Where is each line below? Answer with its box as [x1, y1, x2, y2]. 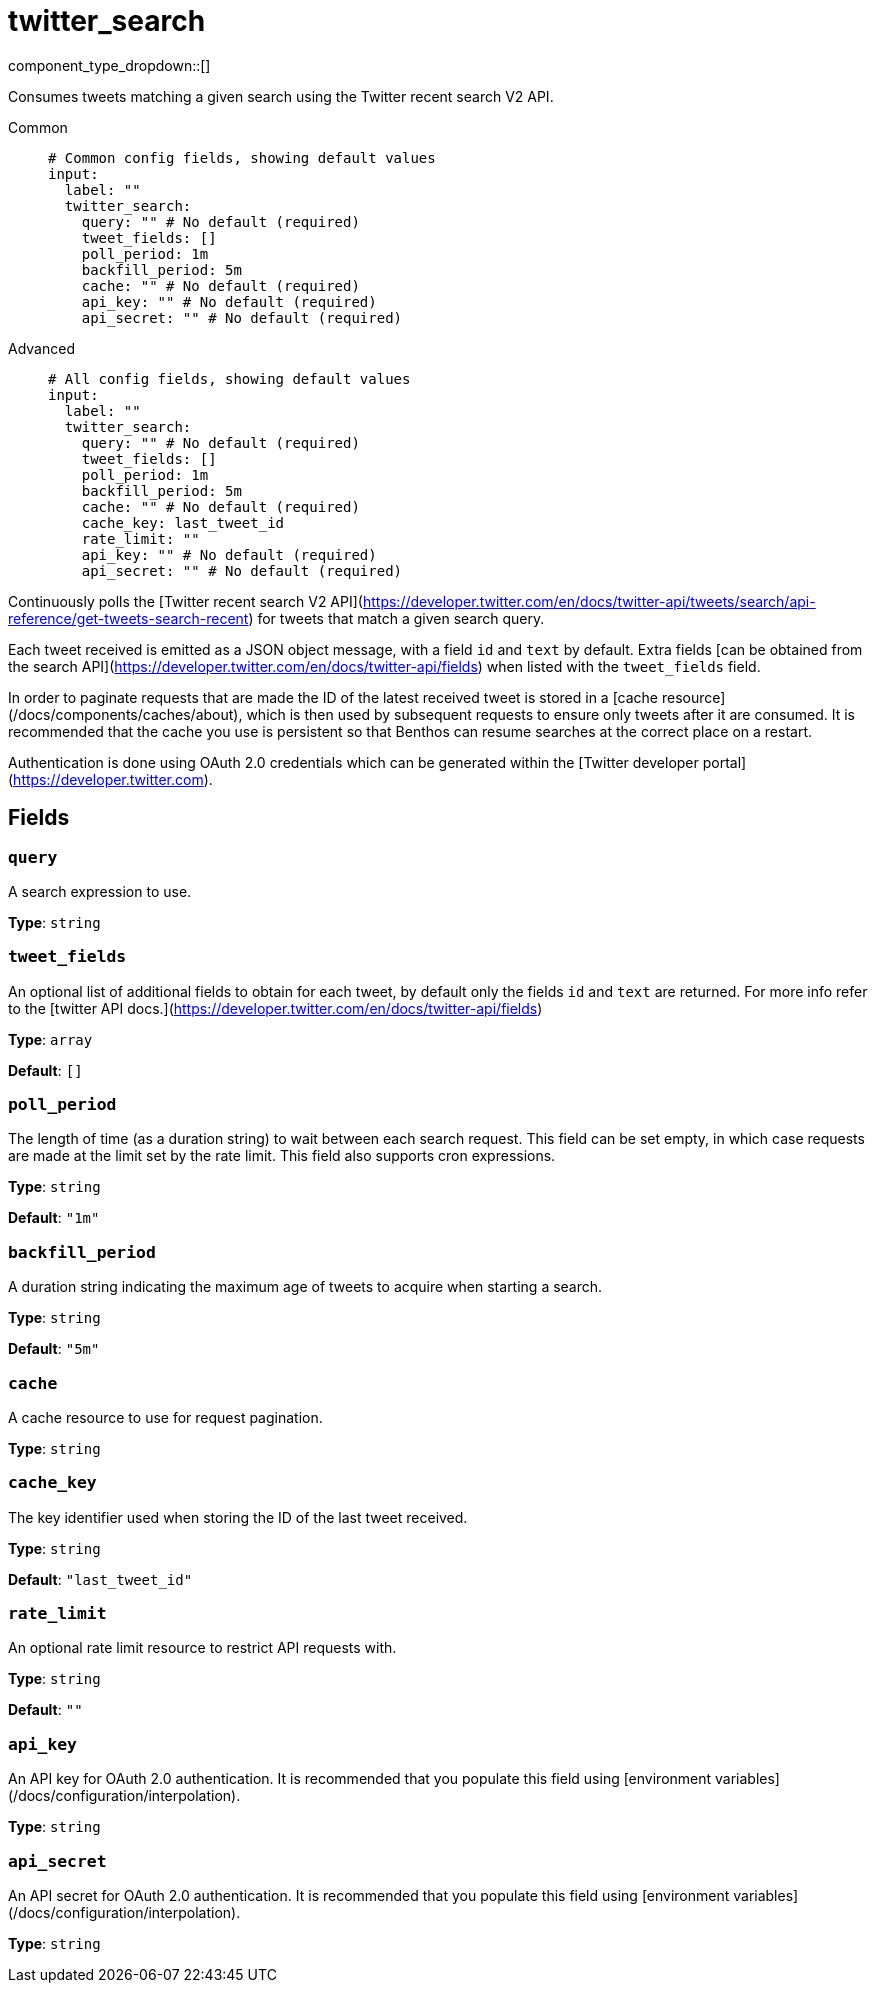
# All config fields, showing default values [48, 370, 411, 387]
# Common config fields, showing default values [48, 149, 436, 166]
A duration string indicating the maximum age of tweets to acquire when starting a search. [8, 1278, 603, 1296]
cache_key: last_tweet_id [81, 514, 285, 531]
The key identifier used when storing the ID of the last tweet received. [8, 1508, 468, 1526]
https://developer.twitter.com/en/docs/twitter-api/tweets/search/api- [362, 592, 816, 610]
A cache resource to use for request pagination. [8, 1408, 323, 1426]
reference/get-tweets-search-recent [8, 609, 249, 627]
